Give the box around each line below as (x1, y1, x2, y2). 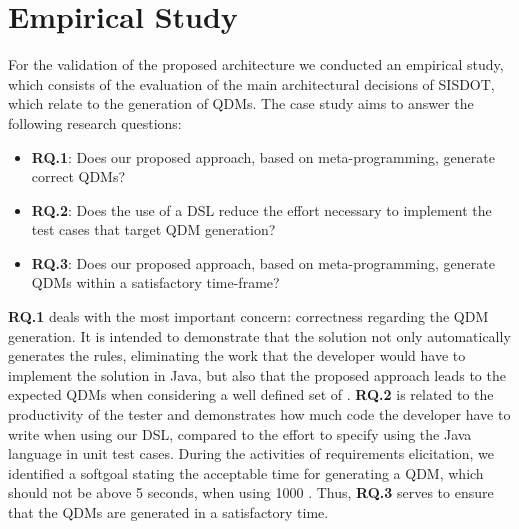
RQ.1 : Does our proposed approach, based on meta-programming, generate (31, 146, 495, 167)
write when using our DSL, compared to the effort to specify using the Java (8, 423, 472, 444)
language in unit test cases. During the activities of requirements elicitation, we (8, 443, 495, 464)
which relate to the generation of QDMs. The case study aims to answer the (8, 93, 474, 114)
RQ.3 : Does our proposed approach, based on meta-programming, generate (31, 252, 495, 273)
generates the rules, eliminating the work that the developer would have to (8, 345, 466, 366)
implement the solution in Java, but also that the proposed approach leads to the (8, 364, 506, 385)
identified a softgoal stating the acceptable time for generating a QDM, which (8, 462, 484, 483)
